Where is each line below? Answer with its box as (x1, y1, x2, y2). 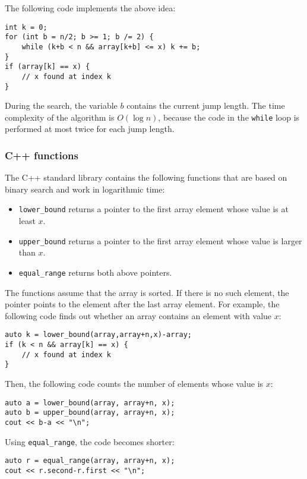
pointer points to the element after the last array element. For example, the (5, 298, 280, 310)
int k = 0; (5, 23, 48, 31)
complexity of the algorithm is (5, 111, 115, 123)
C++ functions (5, 147, 78, 162)
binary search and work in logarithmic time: (5, 182, 165, 195)
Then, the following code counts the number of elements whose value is (5, 377, 264, 389)
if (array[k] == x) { (5, 62, 90, 71)
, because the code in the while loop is (158, 111, 300, 123)
